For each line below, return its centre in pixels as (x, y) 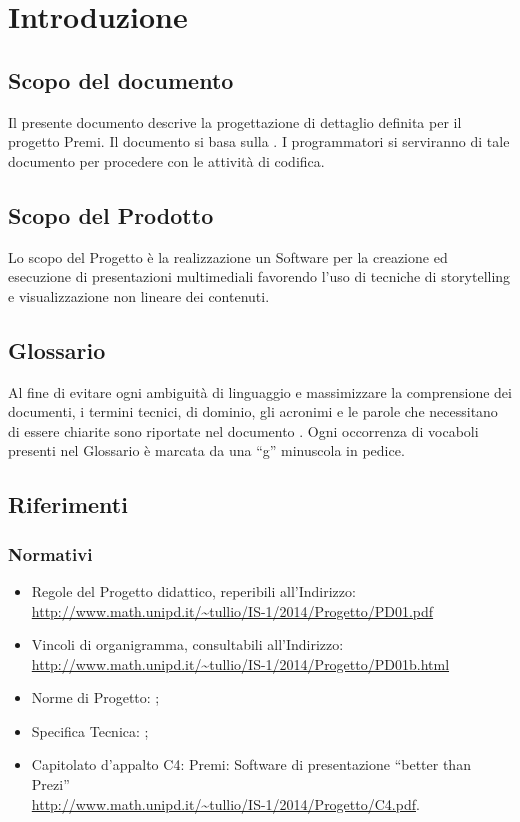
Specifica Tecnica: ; (90, 730)
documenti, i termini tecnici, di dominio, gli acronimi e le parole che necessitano (253, 411)
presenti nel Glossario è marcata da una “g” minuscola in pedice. (206, 450)
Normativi (50, 553)
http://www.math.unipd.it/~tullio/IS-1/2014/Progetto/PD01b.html (240, 663)
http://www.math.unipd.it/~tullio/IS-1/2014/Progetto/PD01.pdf (232, 610)
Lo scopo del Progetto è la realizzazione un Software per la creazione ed (228, 256)
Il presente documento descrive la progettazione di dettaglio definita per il (235, 121)
